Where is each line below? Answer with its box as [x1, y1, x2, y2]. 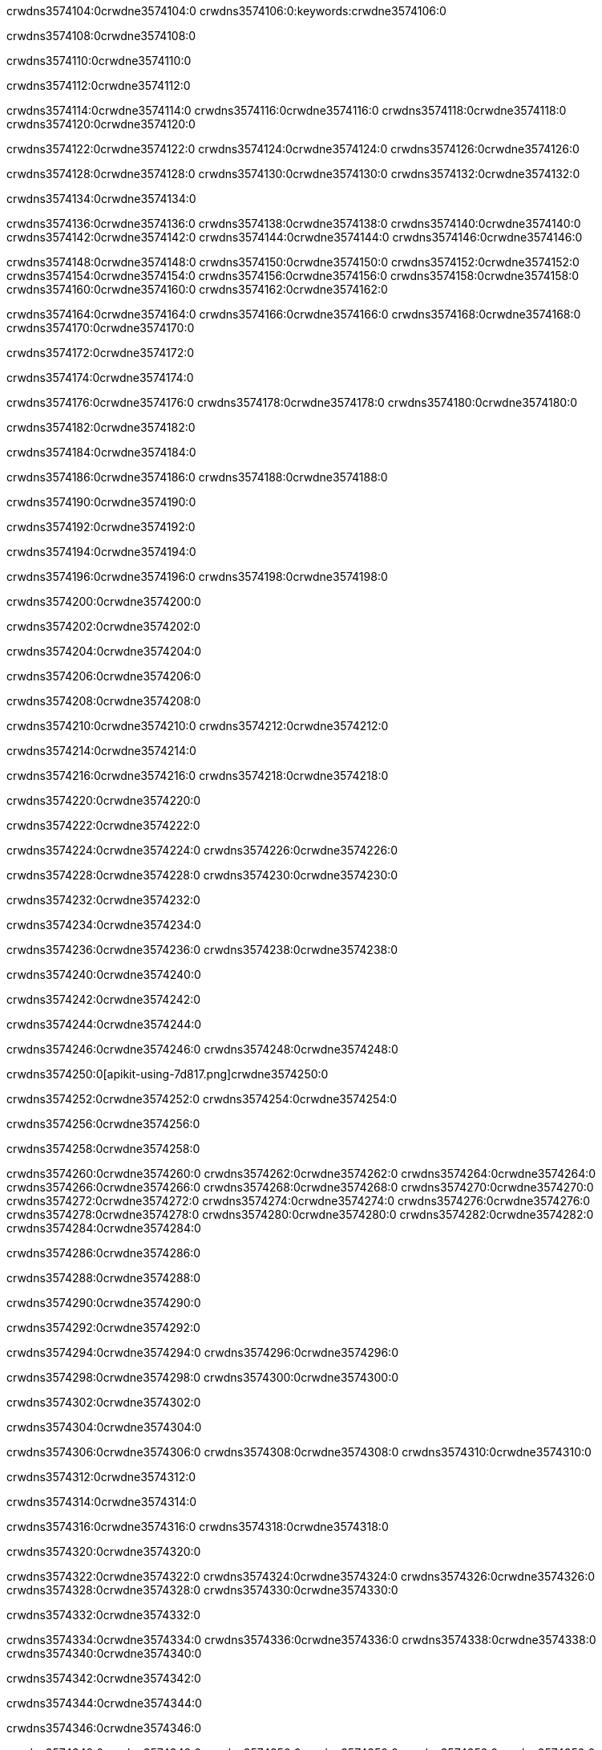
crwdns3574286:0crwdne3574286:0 [6, 1246, 201, 1260]
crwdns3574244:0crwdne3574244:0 [6, 1017, 202, 1031]
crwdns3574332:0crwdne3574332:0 [6, 1608, 201, 1622]
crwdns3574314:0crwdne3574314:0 [6, 1495, 197, 1508]
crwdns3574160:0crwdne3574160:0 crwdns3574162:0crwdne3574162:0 [6, 282, 388, 296]
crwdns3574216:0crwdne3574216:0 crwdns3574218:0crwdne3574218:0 [6, 769, 389, 782]
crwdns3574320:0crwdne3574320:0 [6, 1545, 201, 1558]
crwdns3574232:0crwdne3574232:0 [6, 893, 200, 907]
